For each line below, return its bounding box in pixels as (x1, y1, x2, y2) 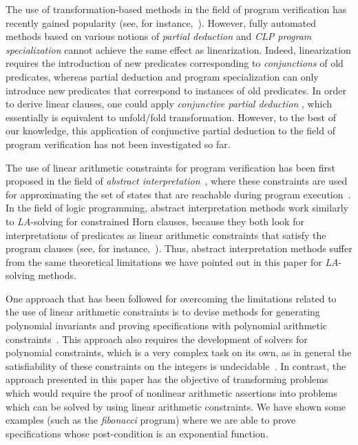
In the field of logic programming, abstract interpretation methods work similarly (6, 200, 348, 215)
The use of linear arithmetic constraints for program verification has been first (6, 160, 336, 174)
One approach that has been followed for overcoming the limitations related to (6, 291, 337, 305)
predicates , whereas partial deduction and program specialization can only (6, 69, 319, 83)
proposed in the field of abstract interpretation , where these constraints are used (6, 174, 348, 188)
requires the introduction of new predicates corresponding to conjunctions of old (6, 56, 344, 70)
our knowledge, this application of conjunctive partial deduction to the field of (6, 123, 335, 138)
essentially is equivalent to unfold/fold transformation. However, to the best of (6, 110, 337, 124)
